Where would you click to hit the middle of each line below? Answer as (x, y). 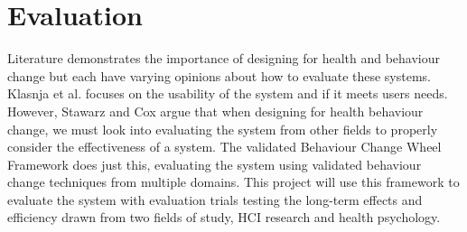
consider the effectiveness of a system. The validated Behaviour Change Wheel (224, 147)
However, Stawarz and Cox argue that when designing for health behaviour (215, 111)
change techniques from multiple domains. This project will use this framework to (233, 182)
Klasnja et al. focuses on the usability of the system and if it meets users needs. (228, 93)
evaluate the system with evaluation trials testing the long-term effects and (215, 199)
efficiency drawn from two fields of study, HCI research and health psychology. (224, 217)
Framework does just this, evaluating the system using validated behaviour (215, 164)
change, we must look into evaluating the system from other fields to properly (223, 129)
